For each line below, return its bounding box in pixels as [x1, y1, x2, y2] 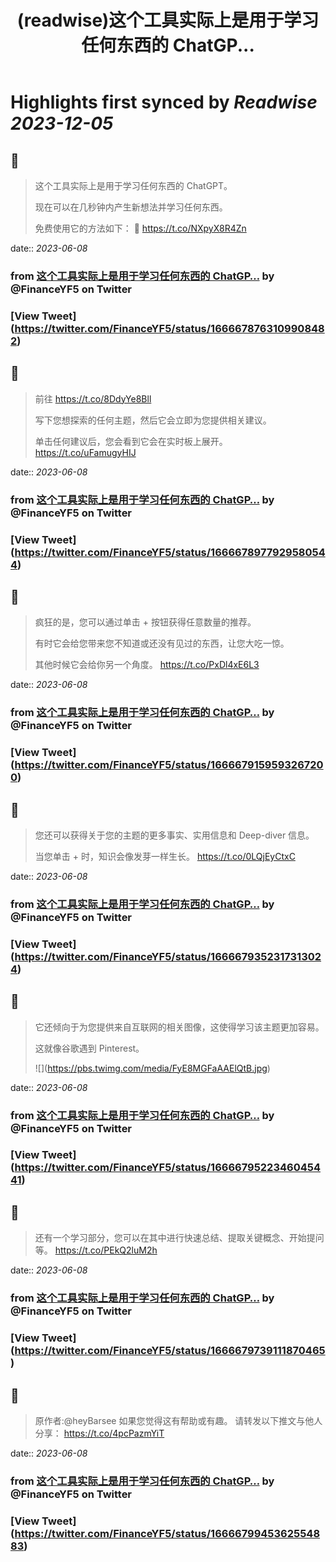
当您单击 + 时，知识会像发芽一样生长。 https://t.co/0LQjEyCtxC [34, 850, 296, 862]
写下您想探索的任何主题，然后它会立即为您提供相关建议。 [34, 414, 272, 426]
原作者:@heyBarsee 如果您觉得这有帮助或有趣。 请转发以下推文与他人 [34, 1414, 323, 1426]
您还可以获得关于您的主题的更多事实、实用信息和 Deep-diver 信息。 [34, 829, 315, 841]
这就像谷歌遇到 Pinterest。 [34, 1042, 145, 1054]
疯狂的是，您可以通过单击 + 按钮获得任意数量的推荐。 [34, 616, 257, 628]
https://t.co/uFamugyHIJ [34, 446, 137, 458]
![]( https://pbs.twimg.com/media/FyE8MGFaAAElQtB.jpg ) [34, 1062, 271, 1074]
